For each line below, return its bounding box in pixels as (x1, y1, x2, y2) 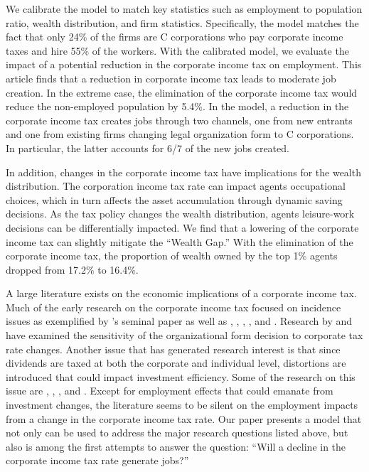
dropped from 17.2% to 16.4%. (6, 262, 139, 277)
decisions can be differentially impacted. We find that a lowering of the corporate (6, 220, 359, 235)
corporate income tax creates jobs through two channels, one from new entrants (6, 112, 353, 127)
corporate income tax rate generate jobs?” (6, 453, 189, 468)
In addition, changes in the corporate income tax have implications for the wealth (6, 164, 361, 179)
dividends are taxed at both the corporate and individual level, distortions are (6, 355, 346, 370)
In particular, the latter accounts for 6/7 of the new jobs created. (6, 140, 289, 155)
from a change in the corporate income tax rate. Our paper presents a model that (6, 411, 362, 426)
